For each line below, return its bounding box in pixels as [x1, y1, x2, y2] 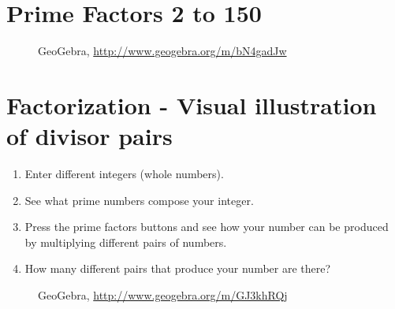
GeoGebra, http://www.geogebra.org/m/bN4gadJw [38, 43, 287, 59]
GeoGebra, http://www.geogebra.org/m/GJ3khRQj [38, 287, 288, 303]
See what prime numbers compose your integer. [24, 192, 254, 208]
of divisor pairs [6, 120, 173, 152]
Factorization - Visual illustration [6, 88, 377, 121]
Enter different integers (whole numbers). [24, 166, 224, 182]
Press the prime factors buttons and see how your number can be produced [24, 218, 389, 235]
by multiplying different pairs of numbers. [24, 233, 227, 250]
